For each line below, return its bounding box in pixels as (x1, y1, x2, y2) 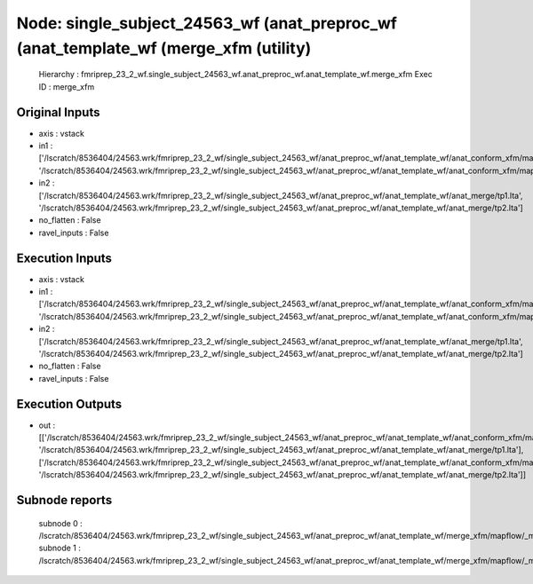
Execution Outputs (16, 396, 123, 412)
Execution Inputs (16, 250, 113, 265)
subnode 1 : (38, 542, 82, 554)
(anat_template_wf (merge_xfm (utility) (16, 38, 312, 58)
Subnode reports (16, 493, 113, 508)
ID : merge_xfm (38, 81, 95, 92)
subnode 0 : (38, 517, 84, 528)
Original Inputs (16, 105, 100, 120)
